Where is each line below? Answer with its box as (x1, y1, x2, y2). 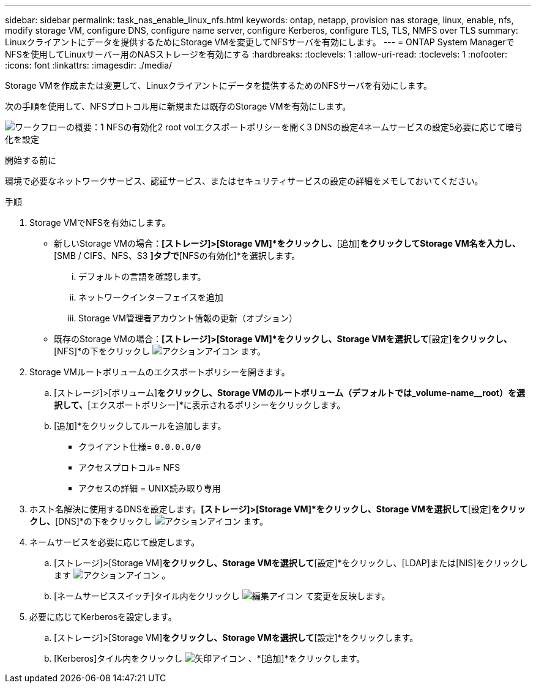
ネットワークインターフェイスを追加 (78, 292, 223, 302)
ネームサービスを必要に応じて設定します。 (29, 537, 200, 547)
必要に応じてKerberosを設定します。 (29, 611, 177, 622)
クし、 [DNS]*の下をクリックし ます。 (29, 516, 268, 526)
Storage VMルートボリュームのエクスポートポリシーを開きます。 (29, 367, 290, 377)
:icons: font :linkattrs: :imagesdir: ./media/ (5, 60, 173, 70)
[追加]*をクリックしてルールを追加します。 (54, 421, 226, 431)
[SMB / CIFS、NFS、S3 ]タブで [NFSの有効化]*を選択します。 (54, 250, 300, 261)
